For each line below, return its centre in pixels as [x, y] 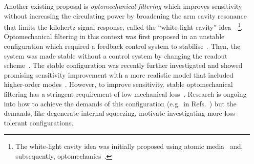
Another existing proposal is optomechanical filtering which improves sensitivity [123, 6]
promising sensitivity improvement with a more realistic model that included [119, 74]
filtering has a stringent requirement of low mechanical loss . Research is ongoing [125, 94]
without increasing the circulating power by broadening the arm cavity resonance [126, 15]
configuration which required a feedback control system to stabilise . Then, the [122, 46]
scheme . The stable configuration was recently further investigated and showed [123, 65]
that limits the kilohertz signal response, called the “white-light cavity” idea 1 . [123, 26]
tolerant [16, 122]
